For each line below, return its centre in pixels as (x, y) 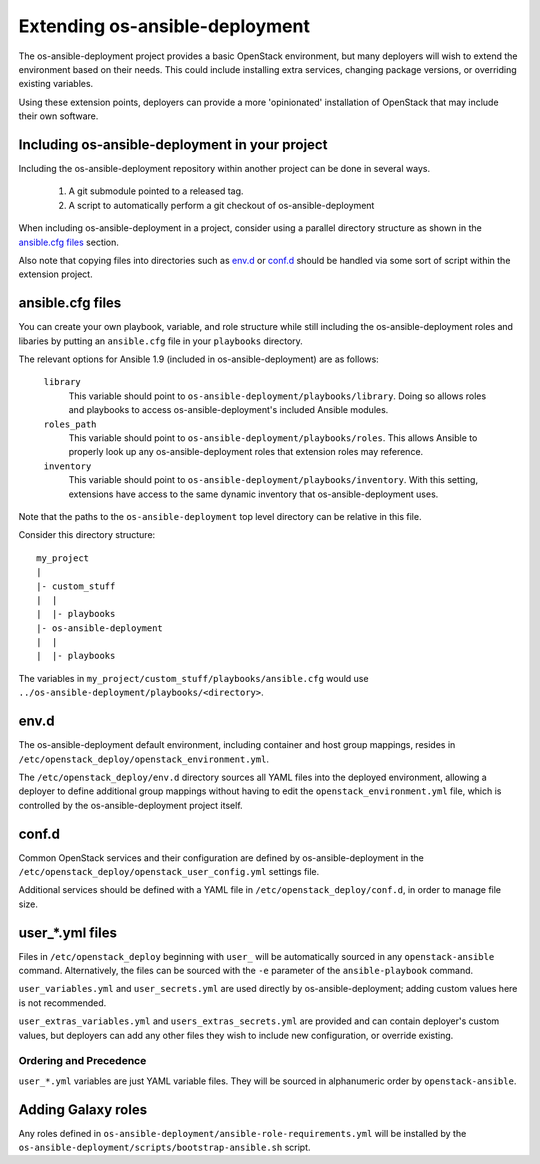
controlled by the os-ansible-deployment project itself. (131, 805)
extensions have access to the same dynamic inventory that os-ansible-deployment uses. (253, 494)
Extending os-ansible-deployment (164, 26)
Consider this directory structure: (87, 535)
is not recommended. (62, 1002)
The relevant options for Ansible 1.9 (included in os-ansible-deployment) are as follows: (198, 359)
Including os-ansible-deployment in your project (173, 144)
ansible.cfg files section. (69, 242)
